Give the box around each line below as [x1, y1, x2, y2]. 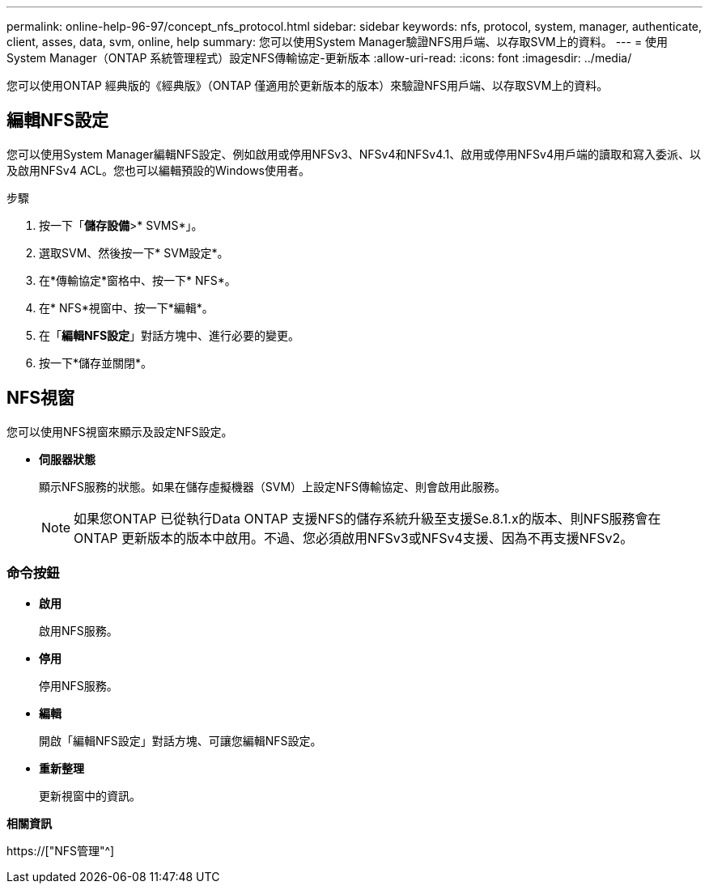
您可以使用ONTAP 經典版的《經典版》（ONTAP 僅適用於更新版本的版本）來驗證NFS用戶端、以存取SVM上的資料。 [6, 78, 609, 92]
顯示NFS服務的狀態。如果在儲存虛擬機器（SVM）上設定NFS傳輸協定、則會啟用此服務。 [39, 479, 506, 494]
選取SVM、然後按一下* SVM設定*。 [39, 245, 229, 260]
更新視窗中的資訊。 [39, 789, 141, 803]
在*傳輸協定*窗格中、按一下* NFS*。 [39, 273, 236, 287]
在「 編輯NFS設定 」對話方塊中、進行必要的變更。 [39, 328, 300, 342]
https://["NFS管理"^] [6, 844, 115, 858]
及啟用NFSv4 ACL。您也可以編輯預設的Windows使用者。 [6, 163, 310, 177]
